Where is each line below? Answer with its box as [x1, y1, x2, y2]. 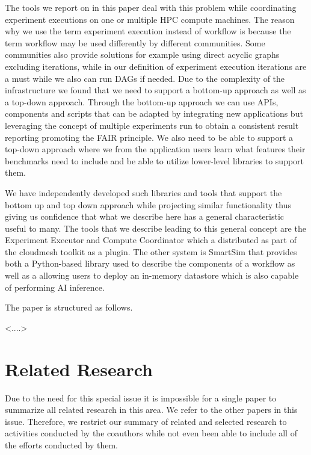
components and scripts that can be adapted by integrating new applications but [5, 107, 303, 120]
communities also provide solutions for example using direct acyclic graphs [5, 48, 280, 61]
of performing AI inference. [5, 280, 105, 293]
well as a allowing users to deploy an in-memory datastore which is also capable [5, 269, 299, 282]
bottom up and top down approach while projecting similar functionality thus [5, 198, 291, 211]
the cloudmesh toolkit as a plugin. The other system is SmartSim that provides [5, 245, 297, 258]
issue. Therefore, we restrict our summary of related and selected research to [5, 415, 287, 427]
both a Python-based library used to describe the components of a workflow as [5, 257, 295, 270]
